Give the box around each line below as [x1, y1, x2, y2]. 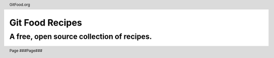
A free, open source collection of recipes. [9, 32, 152, 41]
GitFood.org [9, 2, 30, 7]
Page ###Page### [9, 48, 43, 53]
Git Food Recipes [9, 17, 82, 29]
